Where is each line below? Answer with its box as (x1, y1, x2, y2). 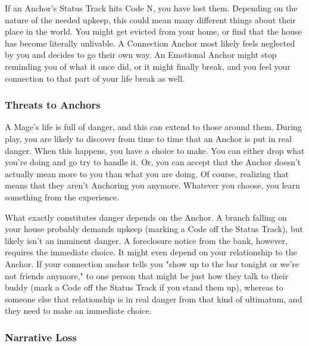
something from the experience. (5, 190, 119, 203)
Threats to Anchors (5, 97, 101, 112)
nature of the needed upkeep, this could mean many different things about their (5, 13, 296, 26)
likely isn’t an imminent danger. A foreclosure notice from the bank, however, (5, 234, 288, 246)
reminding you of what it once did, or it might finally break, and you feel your (5, 60, 291, 72)
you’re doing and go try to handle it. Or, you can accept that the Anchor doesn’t (5, 156, 301, 168)
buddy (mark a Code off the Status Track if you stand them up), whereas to (5, 281, 283, 294)
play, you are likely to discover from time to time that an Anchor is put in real (5, 132, 292, 144)
